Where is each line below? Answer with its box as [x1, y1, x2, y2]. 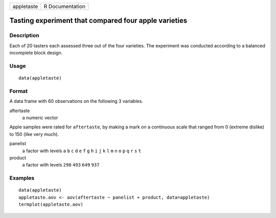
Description [9, 32, 39, 39]
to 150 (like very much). [9, 131, 59, 137]
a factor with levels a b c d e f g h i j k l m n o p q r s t [22, 148, 142, 154]
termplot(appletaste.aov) [18, 202, 84, 207]
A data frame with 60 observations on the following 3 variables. [9, 98, 143, 104]
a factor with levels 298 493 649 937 [22, 162, 100, 168]
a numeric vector [22, 115, 58, 121]
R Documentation [43, 3, 85, 10]
